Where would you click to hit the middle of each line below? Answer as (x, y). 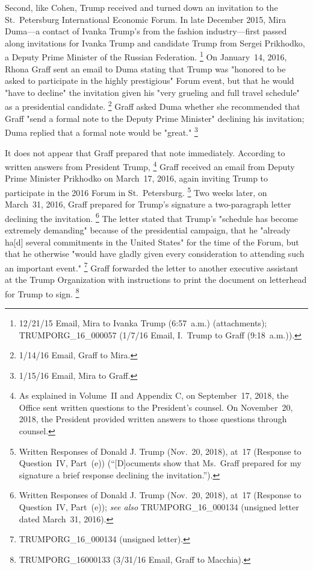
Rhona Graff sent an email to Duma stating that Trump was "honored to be (145, 68)
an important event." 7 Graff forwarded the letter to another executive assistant (152, 267)
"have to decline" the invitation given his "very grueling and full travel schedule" (152, 92)
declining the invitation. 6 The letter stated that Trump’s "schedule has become (152, 217)
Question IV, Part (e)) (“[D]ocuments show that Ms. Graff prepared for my (160, 463)
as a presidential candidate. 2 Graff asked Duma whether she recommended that (153, 106)
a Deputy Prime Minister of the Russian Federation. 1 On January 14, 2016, (146, 56)
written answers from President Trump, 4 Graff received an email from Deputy (150, 166)
